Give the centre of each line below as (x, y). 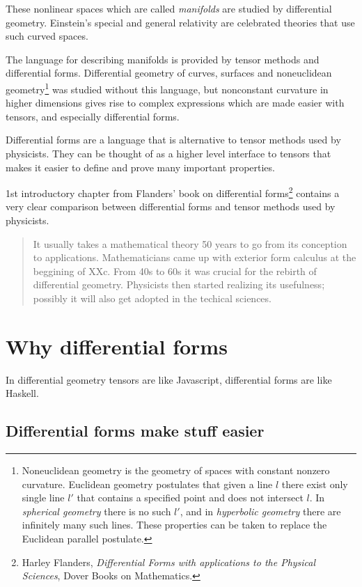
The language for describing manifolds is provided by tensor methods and (163, 59)
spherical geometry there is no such (96, 511)
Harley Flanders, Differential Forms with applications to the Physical (169, 562)
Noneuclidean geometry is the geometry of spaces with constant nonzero (176, 470)
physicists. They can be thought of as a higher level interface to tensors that (168, 153)
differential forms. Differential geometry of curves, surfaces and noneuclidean (169, 73)
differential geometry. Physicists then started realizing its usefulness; (179, 284)
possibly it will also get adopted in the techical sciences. (152, 298)
